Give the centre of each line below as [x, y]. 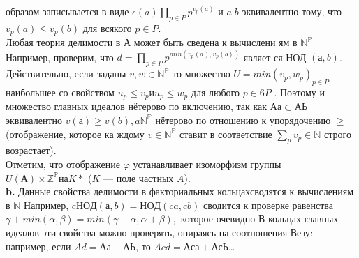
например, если [38, 246]
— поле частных [139, 177]
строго [338, 134]
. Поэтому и [299, 92]
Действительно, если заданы [66, 74]
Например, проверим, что [60, 57]
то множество [202, 74]
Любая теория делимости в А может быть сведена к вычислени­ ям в [152, 42]
